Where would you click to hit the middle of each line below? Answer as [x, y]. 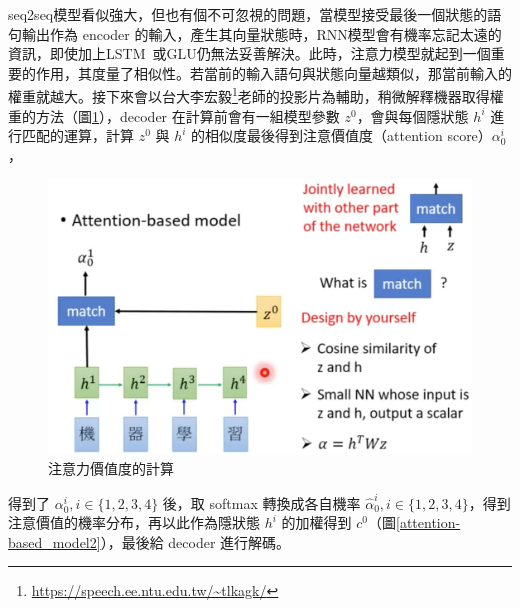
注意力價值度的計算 [111, 468]
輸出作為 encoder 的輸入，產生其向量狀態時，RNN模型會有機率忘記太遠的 [261, 33]
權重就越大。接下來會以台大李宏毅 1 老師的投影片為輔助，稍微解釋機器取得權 [256, 95]
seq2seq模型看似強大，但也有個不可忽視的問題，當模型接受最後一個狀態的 [248, 14]
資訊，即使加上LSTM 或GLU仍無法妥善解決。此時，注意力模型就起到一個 [249, 53]
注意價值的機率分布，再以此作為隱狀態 [134, 522]
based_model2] [54, 541]
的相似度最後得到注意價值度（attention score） [341, 135]
